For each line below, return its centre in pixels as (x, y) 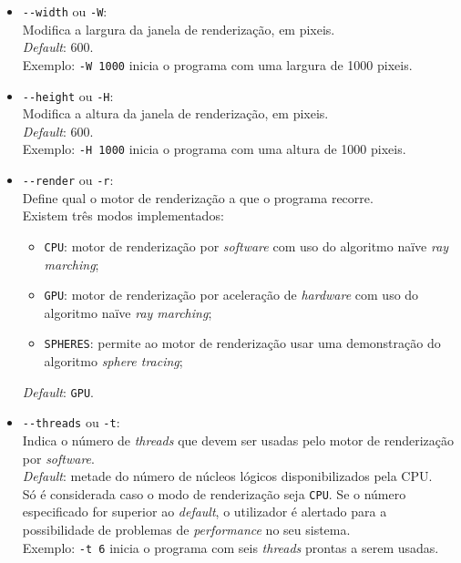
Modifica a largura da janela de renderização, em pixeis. (179, 29)
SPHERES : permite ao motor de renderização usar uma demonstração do (242, 343)
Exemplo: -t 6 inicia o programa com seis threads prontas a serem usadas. (230, 547)
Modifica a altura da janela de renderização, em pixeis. (175, 113)
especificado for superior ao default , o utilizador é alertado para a (205, 512)
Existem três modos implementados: (123, 215)
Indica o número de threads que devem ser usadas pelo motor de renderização (238, 440)
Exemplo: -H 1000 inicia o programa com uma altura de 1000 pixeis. (214, 149)
